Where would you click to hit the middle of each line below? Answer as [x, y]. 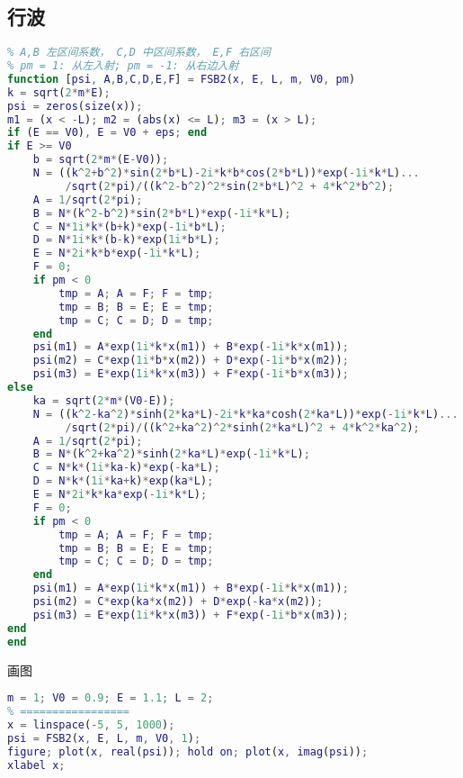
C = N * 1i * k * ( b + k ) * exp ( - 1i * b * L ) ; [129, 226]
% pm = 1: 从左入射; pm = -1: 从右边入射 [123, 66]
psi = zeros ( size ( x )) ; [75, 106]
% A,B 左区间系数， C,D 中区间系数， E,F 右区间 [139, 53]
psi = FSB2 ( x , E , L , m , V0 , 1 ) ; [104, 738]
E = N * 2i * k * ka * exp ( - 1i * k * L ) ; [120, 495]
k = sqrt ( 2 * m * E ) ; [59, 92]
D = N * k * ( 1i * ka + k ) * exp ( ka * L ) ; [123, 481]
